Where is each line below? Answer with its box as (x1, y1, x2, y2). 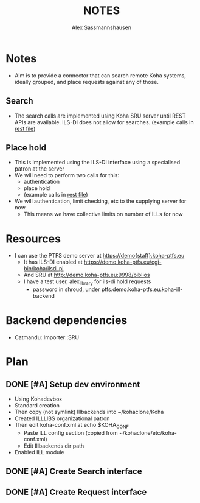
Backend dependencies (5, 314, 128, 328)
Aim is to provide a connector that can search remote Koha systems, (14, 71, 187, 79)
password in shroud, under (32, 286, 100, 293)
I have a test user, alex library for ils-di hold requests (23, 278, 151, 287)
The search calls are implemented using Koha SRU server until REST (14, 112, 186, 119)
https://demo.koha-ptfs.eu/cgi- (83, 258, 162, 266)
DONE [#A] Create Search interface (5, 466, 142, 477)
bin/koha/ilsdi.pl (23, 265, 64, 272)
